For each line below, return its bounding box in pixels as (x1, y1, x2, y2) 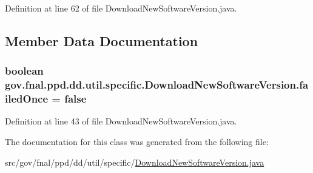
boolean (5, 63, 44, 78)
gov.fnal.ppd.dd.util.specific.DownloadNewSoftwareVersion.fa (5, 77, 309, 92)
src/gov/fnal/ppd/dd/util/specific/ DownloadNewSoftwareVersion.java (5, 155, 264, 168)
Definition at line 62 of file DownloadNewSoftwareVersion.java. (5, 2, 237, 14)
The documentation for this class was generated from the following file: (5, 135, 269, 148)
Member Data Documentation (5, 31, 198, 50)
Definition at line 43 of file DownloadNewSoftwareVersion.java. (5, 115, 237, 127)
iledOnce (5, 91, 49, 106)
